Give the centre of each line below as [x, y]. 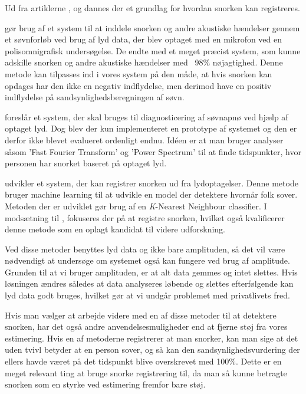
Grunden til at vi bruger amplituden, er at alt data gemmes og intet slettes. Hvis [151, 272]
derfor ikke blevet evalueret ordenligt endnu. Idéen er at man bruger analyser [144, 139]
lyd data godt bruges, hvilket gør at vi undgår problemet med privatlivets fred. [147, 295]
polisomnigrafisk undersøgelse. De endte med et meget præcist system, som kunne [153, 50]
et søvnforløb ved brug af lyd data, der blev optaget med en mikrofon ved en [144, 39]
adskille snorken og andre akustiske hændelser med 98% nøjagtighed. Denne [144, 62]
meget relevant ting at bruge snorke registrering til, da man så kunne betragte [146, 372]
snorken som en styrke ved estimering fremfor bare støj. [105, 384]
